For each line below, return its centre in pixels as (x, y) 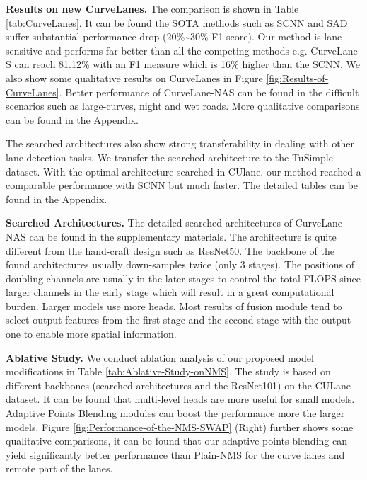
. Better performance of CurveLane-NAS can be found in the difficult (209, 92)
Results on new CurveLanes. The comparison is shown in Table (152, 8)
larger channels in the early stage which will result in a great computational (170, 292)
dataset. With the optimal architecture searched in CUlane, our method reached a (183, 171)
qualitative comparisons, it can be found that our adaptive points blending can (176, 441)
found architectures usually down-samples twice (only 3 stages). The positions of (180, 264)
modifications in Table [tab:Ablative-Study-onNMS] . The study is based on (168, 371)
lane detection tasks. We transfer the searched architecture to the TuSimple (169, 157)
